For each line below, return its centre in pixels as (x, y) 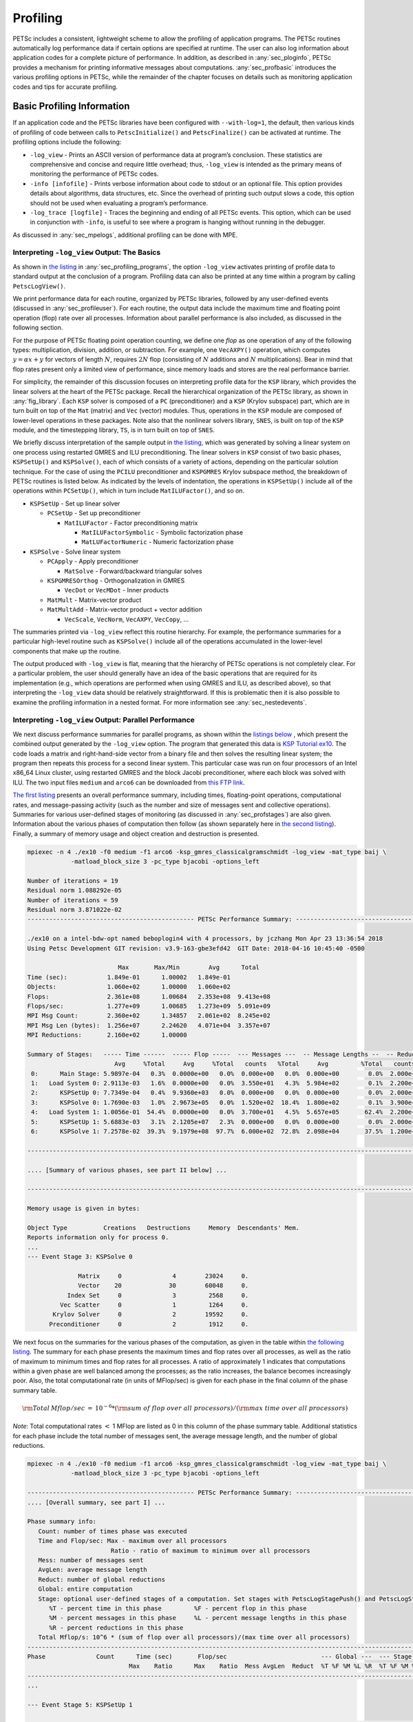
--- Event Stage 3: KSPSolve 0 (80, 1257)
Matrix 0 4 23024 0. (163, 1276)
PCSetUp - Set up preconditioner (94, 513)
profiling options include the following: (67, 142)
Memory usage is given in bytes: (84, 1208)
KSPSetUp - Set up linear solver (75, 504)
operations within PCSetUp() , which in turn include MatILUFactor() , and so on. (128, 491)
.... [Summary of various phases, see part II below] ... (127, 1170)
